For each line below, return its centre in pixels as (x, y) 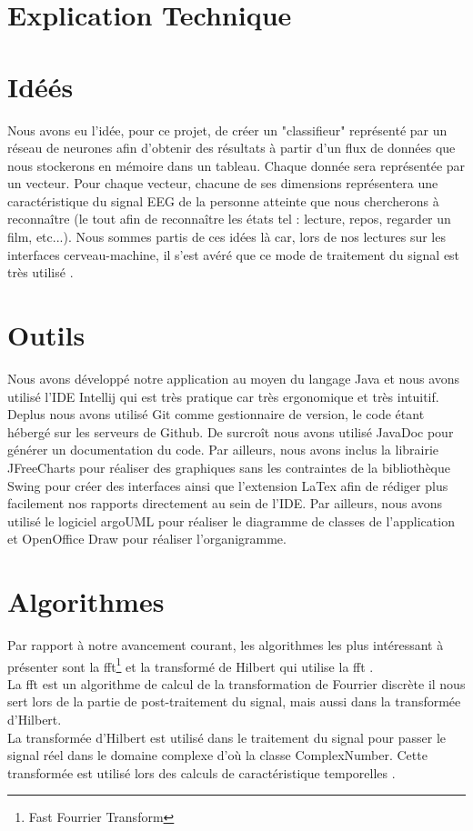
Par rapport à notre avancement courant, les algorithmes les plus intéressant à (226, 645)
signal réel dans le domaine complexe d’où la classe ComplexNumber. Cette (217, 755)
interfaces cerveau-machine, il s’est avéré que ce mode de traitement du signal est (234, 254)
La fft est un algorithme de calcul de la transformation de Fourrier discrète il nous (236, 683)
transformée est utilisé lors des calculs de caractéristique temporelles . (201, 772)
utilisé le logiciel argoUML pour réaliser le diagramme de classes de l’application (231, 521)
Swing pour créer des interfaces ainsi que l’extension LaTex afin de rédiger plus (228, 485)
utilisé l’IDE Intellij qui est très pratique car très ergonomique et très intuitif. (223, 396)
